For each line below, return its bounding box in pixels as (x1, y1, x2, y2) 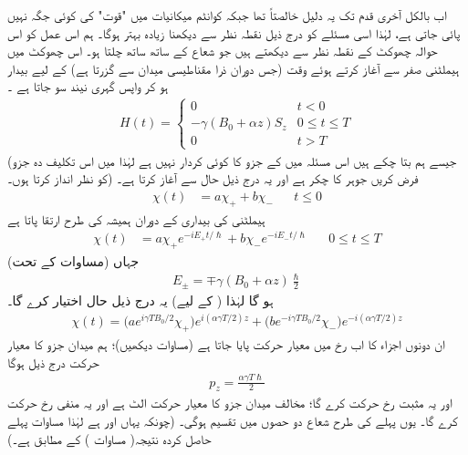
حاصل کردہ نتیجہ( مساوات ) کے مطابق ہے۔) (7, 429, 212, 448)
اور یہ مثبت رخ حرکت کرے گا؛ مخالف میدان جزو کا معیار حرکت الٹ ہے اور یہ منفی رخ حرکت (7, 393, 452, 412)
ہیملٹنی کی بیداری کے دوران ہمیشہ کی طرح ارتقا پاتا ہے (7, 209, 265, 228)
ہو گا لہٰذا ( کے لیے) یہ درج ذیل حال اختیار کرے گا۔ (7, 291, 274, 310)
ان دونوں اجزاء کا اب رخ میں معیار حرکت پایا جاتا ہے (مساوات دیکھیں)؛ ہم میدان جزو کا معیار (7, 335, 446, 353)
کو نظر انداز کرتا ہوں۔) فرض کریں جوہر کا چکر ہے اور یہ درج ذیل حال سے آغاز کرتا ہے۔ (7, 169, 419, 188)
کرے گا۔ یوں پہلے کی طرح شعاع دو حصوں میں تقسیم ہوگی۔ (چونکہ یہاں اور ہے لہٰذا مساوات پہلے (7, 410, 458, 429)
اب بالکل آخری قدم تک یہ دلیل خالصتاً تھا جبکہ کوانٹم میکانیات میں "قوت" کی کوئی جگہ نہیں (7, 5, 447, 24)
